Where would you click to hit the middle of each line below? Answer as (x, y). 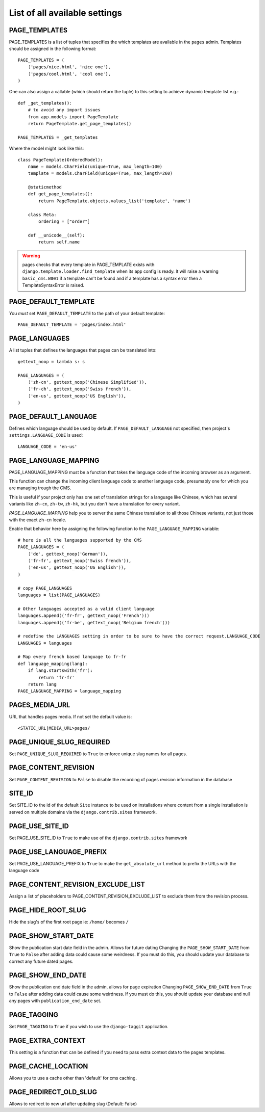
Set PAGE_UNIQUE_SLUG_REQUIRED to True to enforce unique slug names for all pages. (98, 754)
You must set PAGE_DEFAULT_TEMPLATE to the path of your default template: (87, 314)
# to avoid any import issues (64, 110)
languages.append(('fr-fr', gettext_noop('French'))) (84, 616)
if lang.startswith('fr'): (60, 671)
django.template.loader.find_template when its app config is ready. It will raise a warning (120, 271)
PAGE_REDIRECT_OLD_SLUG (53, 1092)
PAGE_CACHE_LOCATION (48, 1066)
